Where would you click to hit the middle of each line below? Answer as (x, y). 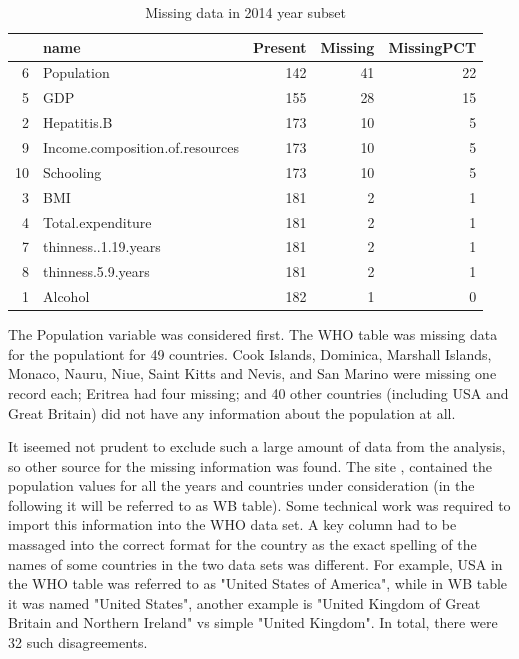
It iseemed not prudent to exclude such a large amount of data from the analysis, (257, 446)
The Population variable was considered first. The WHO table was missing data (253, 334)
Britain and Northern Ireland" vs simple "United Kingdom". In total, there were (253, 622)
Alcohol (66, 296)
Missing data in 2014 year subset (245, 12)
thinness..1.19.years (102, 246)
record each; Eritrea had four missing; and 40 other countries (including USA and (258, 392)
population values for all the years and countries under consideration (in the (241, 485)
